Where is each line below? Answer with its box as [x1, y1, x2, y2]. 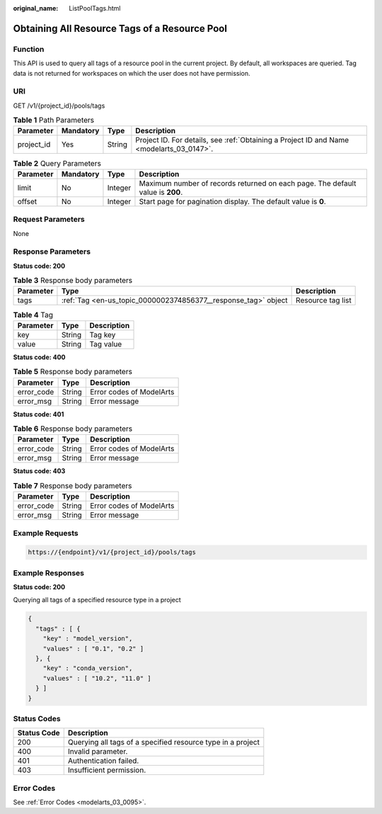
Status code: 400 [13, 353, 66, 361]
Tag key [89, 329, 116, 339]
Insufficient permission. [67, 765, 146, 775]
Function [13, 44, 45, 54]
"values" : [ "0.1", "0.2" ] [42, 645, 144, 652]
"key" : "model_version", [42, 635, 133, 643]
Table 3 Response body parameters [13, 276, 133, 286]
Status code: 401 [13, 409, 64, 418]
